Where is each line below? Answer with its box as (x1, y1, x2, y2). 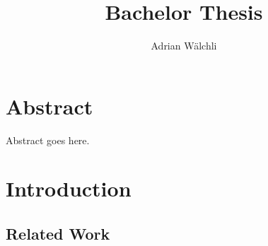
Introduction (6, 174, 132, 203)
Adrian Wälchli (151, 38, 217, 53)
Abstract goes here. (6, 132, 90, 147)
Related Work (6, 223, 110, 245)
